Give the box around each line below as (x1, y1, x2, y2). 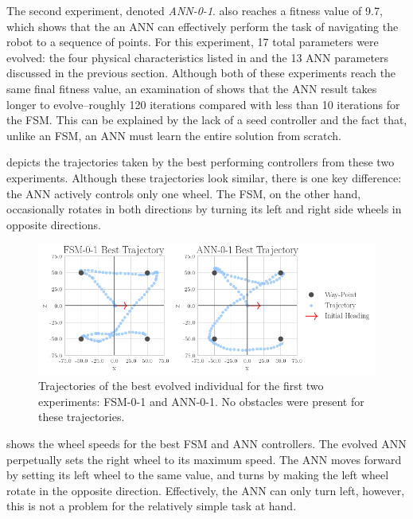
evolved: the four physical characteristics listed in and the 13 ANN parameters (6, 49, 389, 65)
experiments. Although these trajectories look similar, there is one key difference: (6, 169, 402, 185)
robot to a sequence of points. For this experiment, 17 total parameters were (6, 33, 379, 50)
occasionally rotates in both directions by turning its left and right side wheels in (6, 201, 402, 217)
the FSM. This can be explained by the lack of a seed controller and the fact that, (6, 111, 407, 128)
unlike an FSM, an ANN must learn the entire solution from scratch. (6, 127, 341, 143)
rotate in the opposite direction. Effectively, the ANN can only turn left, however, (6, 482, 405, 498)
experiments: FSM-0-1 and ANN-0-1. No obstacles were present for (38, 392, 364, 409)
